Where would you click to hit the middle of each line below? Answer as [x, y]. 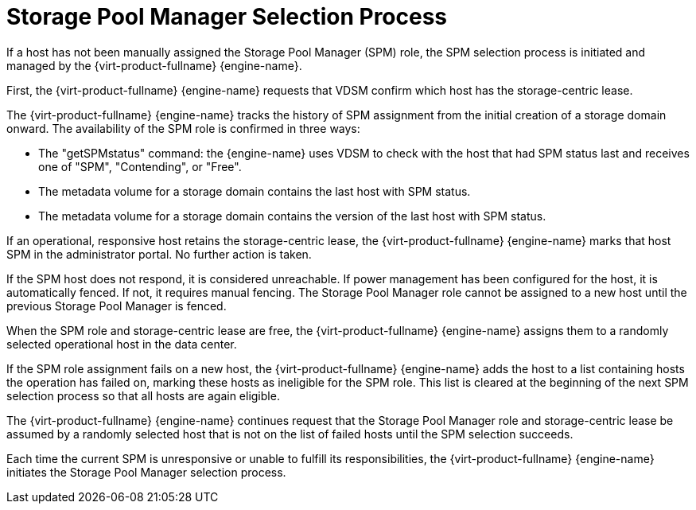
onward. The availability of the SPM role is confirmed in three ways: [183, 128]
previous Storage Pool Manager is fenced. [117, 306]
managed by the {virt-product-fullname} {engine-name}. [154, 65]
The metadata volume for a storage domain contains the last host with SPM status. [255, 191]
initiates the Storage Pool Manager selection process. [146, 472]
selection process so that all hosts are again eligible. [143, 395]
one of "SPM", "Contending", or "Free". [140, 166]
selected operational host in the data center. [122, 344]
